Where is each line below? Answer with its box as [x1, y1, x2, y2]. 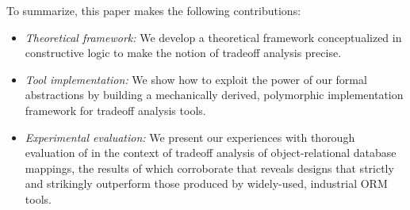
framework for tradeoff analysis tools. [25, 101, 206, 118]
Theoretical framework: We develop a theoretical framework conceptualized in [25, 29, 402, 45]
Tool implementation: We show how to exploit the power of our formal [25, 71, 367, 87]
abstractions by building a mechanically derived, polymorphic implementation [25, 86, 404, 103]
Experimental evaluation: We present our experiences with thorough [25, 128, 355, 145]
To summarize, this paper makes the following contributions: [6, 2, 301, 18]
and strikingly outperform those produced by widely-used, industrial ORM [25, 175, 388, 192]
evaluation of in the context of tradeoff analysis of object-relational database [25, 144, 397, 161]
